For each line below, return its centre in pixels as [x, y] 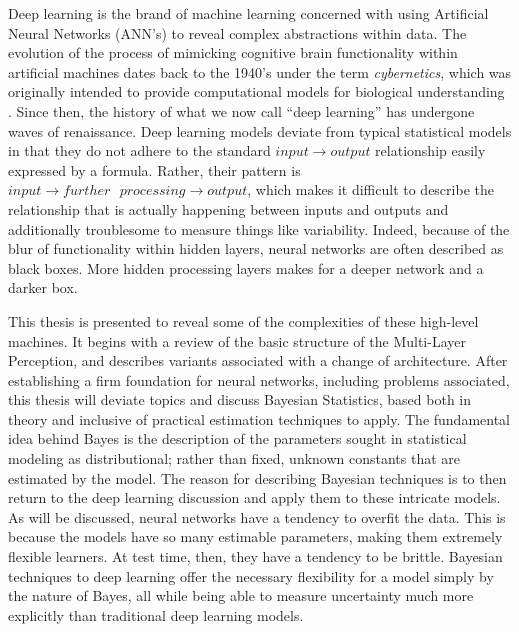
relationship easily [430, 150]
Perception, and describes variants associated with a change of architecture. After [258, 360]
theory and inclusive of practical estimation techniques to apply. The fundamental [259, 418]
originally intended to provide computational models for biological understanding [256, 91]
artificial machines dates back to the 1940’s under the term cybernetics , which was [260, 71]
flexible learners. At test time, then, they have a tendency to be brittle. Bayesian [255, 556]
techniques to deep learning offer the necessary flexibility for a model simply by [251, 575]
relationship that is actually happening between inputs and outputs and [228, 208]
